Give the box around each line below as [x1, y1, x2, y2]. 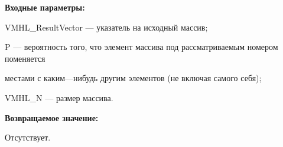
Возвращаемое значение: [5, 111, 99, 123]
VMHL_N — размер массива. [5, 91, 113, 103]
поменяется [5, 52, 45, 64]
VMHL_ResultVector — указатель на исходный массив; [5, 21, 208, 33]
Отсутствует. [5, 131, 51, 143]
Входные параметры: [5, 1, 85, 13]
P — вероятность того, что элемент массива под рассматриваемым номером [5, 41, 278, 53]
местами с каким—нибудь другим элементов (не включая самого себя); [5, 72, 262, 84]
